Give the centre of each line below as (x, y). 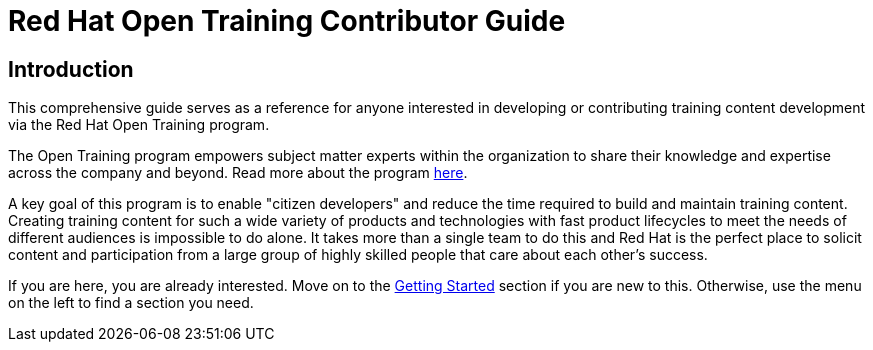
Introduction (71, 69)
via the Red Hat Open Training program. (139, 125)
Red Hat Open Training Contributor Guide (287, 21)
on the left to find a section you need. (131, 303)
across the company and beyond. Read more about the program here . (238, 173)
